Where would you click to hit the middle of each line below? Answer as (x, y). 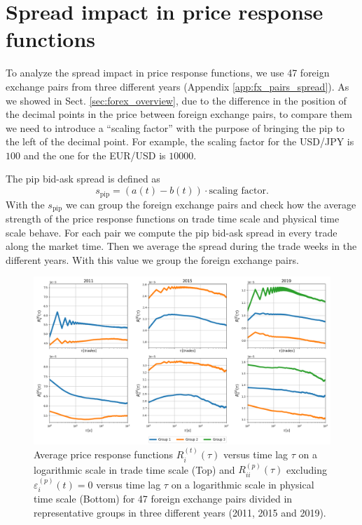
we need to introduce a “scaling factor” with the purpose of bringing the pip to (175, 127)
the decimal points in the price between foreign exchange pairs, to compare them (179, 114)
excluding (307, 469)
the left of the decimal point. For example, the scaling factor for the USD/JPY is (180, 141)
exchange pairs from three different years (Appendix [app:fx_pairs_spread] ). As (177, 86)
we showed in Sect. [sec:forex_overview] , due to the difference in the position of (176, 100)
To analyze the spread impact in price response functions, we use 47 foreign (168, 73)
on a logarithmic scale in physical (243, 484)
